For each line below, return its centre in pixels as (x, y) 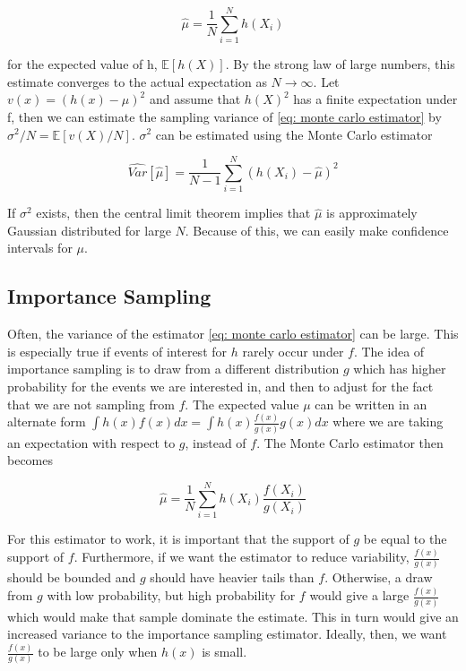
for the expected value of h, (82, 64)
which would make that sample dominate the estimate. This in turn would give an (233, 616)
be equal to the (405, 539)
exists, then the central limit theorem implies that (173, 213)
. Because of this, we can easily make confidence (317, 230)
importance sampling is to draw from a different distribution (173, 369)
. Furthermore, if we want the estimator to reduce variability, (242, 557)
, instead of (216, 442)
